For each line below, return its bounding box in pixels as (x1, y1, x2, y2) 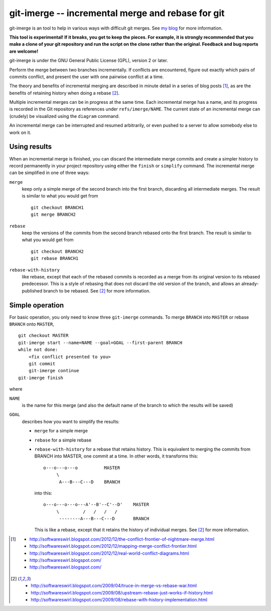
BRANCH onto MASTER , (9, 321, 55, 327)
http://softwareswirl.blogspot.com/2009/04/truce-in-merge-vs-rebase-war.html (31, 582, 197, 589)
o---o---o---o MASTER (43, 465, 120, 471)
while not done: (18, 347, 58, 353)
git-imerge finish (18, 375, 64, 381)
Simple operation (9, 301, 64, 310)
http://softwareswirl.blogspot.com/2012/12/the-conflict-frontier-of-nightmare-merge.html (29, 536, 215, 542)
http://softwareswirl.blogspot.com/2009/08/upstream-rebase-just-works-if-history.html (31, 589, 213, 595)
